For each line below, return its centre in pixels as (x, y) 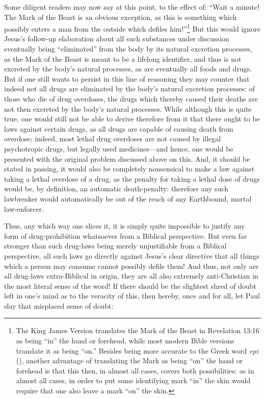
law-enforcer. (24, 208)
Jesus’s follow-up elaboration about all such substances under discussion (117, 39)
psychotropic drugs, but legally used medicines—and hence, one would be (119, 148)
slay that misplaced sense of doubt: (59, 305)
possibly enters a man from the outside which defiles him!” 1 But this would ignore (132, 28)
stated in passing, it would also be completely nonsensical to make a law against (129, 169)
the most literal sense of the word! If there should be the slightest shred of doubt (130, 285)
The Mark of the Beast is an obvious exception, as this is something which (121, 17)
